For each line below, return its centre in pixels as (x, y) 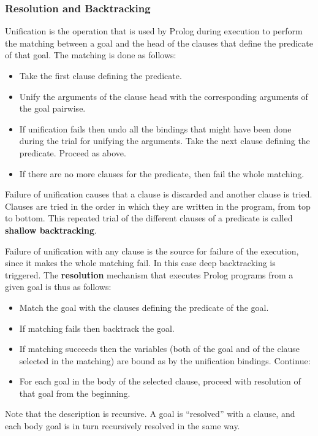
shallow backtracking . (51, 230)
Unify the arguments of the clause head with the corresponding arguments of (164, 96)
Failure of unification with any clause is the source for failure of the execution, (152, 251)
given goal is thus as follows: (58, 287)
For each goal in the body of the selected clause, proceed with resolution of (160, 381)
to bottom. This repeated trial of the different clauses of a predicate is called (149, 218)
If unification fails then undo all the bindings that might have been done (155, 128)
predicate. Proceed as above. (73, 152)
